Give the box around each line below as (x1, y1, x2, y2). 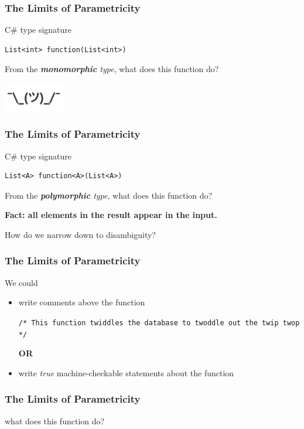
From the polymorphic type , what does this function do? (5, 189, 213, 201)
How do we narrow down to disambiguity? (5, 228, 156, 240)
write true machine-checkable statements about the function (18, 366, 234, 379)
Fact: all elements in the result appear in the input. (5, 209, 217, 221)
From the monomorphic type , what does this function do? (5, 63, 219, 75)
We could (5, 276, 38, 288)
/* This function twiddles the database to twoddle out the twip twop (18, 318, 300, 327)
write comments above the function (18, 296, 145, 308)
